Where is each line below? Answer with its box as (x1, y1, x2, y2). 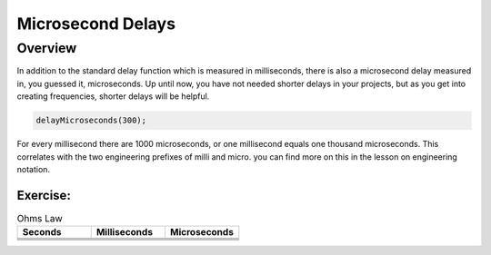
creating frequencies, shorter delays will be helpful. (16, 91, 210, 102)
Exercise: (16, 187, 72, 203)
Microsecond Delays (16, 14, 176, 34)
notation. (16, 163, 50, 174)
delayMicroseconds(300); (35, 115, 147, 126)
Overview (16, 40, 77, 56)
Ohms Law (16, 212, 63, 225)
